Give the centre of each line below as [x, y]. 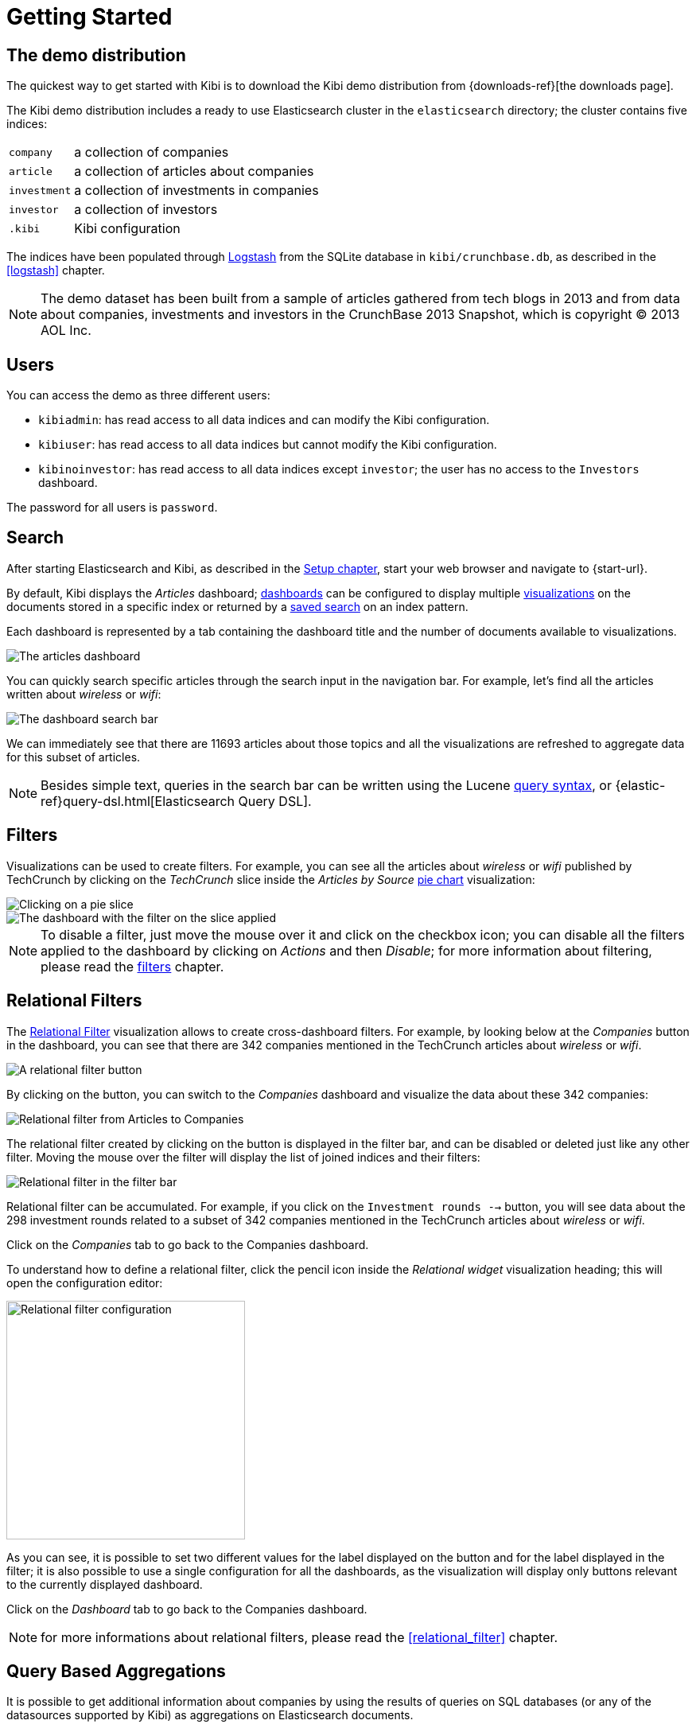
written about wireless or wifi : [84, 694]
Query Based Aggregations [116, 1671]
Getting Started [89, 17]
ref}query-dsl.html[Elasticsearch [138, 801]
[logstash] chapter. [56, 270]
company [31, 152]
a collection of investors [146, 210]
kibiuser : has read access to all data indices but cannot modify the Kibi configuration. [268, 445]
